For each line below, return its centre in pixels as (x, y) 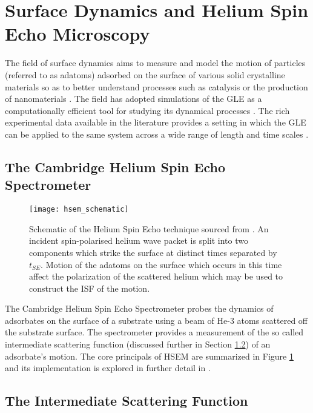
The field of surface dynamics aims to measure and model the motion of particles (155, 63)
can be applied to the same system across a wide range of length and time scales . (157, 134)
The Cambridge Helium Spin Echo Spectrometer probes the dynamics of (139, 308)
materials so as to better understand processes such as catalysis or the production (156, 86)
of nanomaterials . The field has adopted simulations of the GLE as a (133, 99)
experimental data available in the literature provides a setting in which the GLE (156, 122)
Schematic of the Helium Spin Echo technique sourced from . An (149, 228)
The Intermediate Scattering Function (127, 401)
